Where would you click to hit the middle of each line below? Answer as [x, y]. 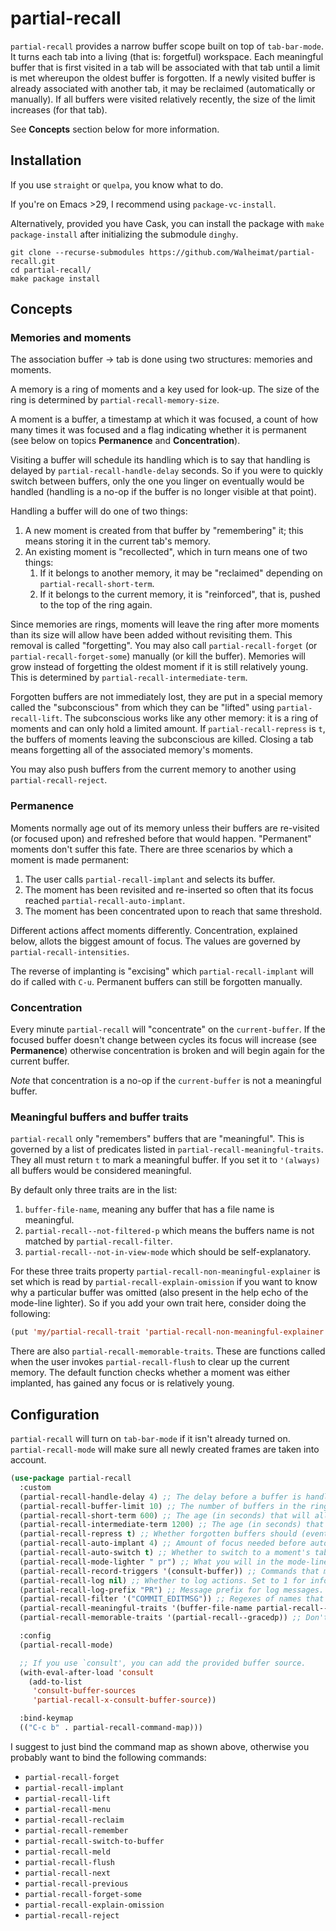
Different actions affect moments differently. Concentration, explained [154, 930]
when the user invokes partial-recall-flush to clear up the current [150, 1362]
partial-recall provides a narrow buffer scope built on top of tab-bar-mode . [167, 46]
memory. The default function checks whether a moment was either [150, 1373]
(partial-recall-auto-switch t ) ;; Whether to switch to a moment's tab [174, 1553]
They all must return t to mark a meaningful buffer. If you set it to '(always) [165, 1160]
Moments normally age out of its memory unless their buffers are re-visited [165, 828]
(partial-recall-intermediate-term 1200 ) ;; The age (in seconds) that [172, 1525]
